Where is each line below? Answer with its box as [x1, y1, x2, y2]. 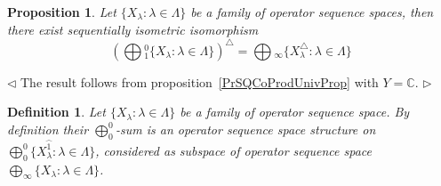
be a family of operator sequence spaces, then [190, 3, 434, 20]
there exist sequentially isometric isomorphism [7, 20, 259, 38]
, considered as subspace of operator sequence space [95, 141, 373, 159]
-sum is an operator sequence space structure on [115, 119, 376, 138]
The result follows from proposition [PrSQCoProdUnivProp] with [20, 72, 379, 91]
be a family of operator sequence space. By [180, 102, 410, 121]
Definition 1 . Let [7, 102, 106, 121]
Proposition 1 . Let [7, 3, 116, 20]
